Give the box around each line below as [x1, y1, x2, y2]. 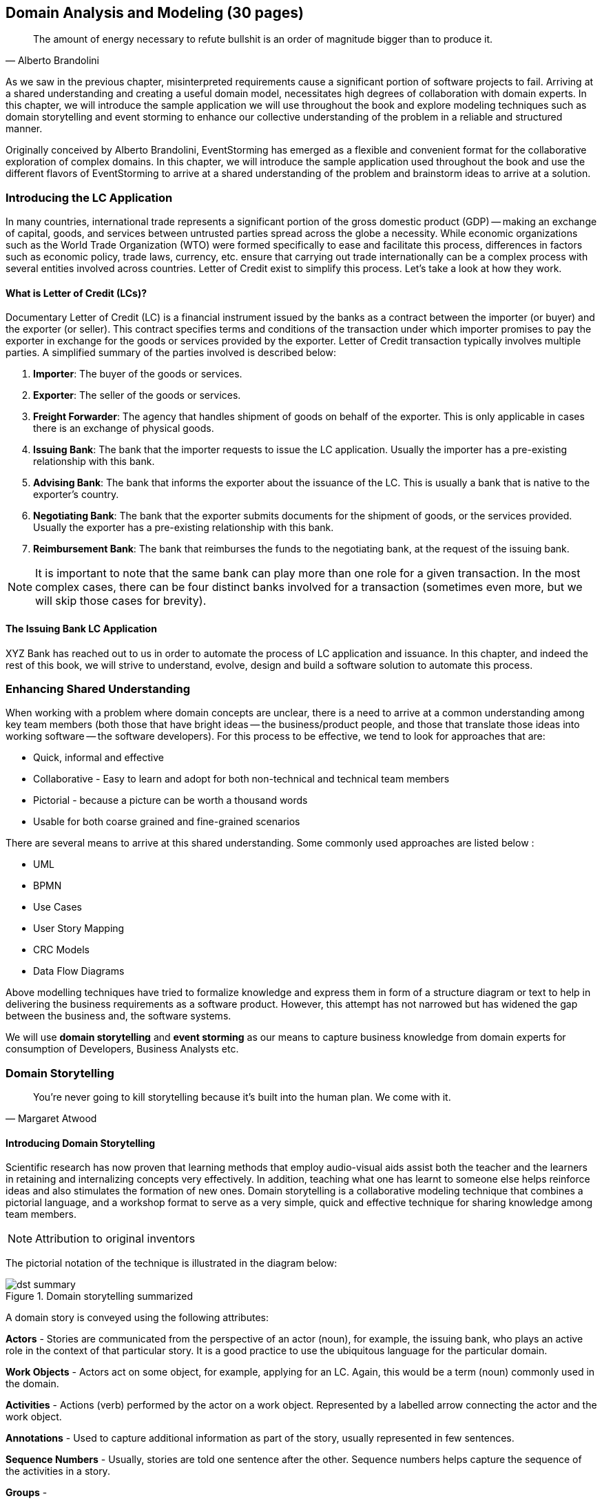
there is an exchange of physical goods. [33, 422, 214, 435]
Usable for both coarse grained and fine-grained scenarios [33, 816, 300, 828]
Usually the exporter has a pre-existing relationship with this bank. [33, 521, 334, 534]
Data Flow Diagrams [33, 965, 125, 977]
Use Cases [33, 901, 82, 913]
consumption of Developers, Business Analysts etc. [6, 1043, 239, 1055]
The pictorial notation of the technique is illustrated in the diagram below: [6, 1257, 338, 1269]
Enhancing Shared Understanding [6, 681, 191, 696]
